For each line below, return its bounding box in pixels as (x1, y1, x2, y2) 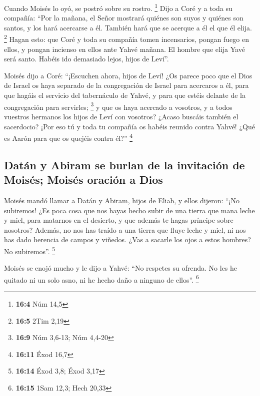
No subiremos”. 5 (4, 244, 55, 256)
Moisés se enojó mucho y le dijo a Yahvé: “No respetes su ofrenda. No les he (4, 263, 237, 273)
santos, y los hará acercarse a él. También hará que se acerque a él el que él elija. (4, 22, 252, 32)
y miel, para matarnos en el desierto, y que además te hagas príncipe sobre (4, 215, 233, 225)
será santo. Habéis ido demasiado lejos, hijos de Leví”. (4, 53, 169, 64)
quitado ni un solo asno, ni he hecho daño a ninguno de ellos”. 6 (4, 273, 199, 285)
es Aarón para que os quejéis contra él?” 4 (4, 131, 132, 143)
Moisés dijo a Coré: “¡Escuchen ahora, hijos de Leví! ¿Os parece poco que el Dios (4, 70, 252, 80)
